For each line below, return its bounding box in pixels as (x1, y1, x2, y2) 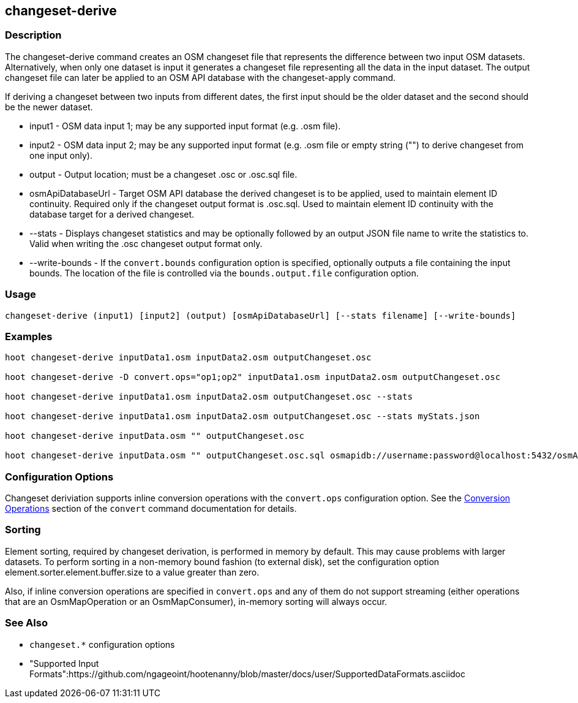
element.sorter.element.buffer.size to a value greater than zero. (5, 566, 260, 577)
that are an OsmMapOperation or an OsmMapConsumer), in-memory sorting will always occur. (5, 596, 388, 607)
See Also (5, 617, 48, 629)
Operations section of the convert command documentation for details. (5, 503, 297, 514)
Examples (5, 330, 53, 343)
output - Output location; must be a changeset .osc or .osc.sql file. (29, 169, 298, 180)
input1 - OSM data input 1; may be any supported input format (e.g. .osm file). (29, 120, 341, 131)
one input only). (29, 150, 92, 161)
